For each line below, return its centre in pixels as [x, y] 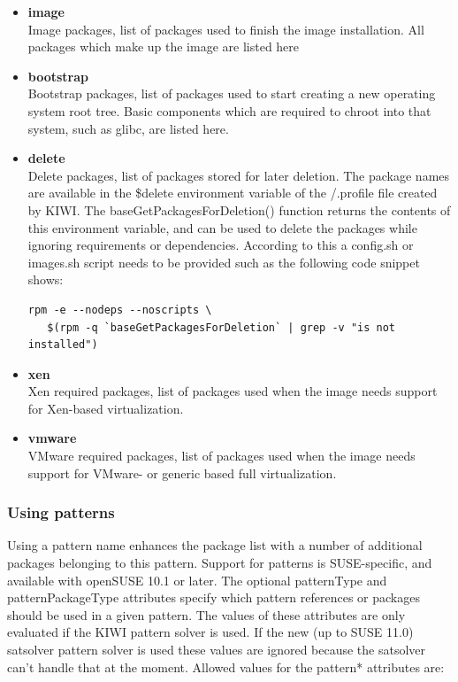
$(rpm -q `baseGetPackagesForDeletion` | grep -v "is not [221, 327]
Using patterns [61, 512]
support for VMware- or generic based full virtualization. [182, 473]
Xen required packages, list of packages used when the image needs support [233, 391]
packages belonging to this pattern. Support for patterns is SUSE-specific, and [220, 563]
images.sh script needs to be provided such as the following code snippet [224, 262]
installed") [63, 345]
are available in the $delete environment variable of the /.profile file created [233, 193]
